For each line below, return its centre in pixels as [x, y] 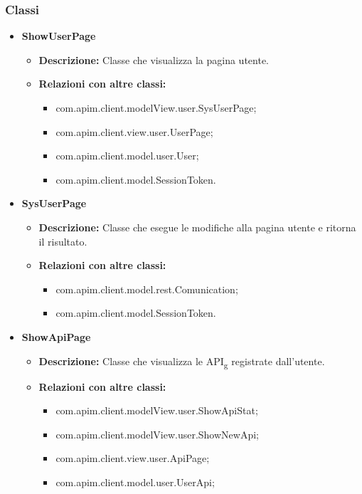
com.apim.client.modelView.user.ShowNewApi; [157, 434]
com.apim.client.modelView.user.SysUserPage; [156, 107]
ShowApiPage [56, 336]
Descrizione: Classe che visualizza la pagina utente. [154, 59]
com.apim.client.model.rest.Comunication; [147, 289]
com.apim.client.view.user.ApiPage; [133, 458]
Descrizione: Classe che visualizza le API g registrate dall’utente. [182, 362]
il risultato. [63, 241]
